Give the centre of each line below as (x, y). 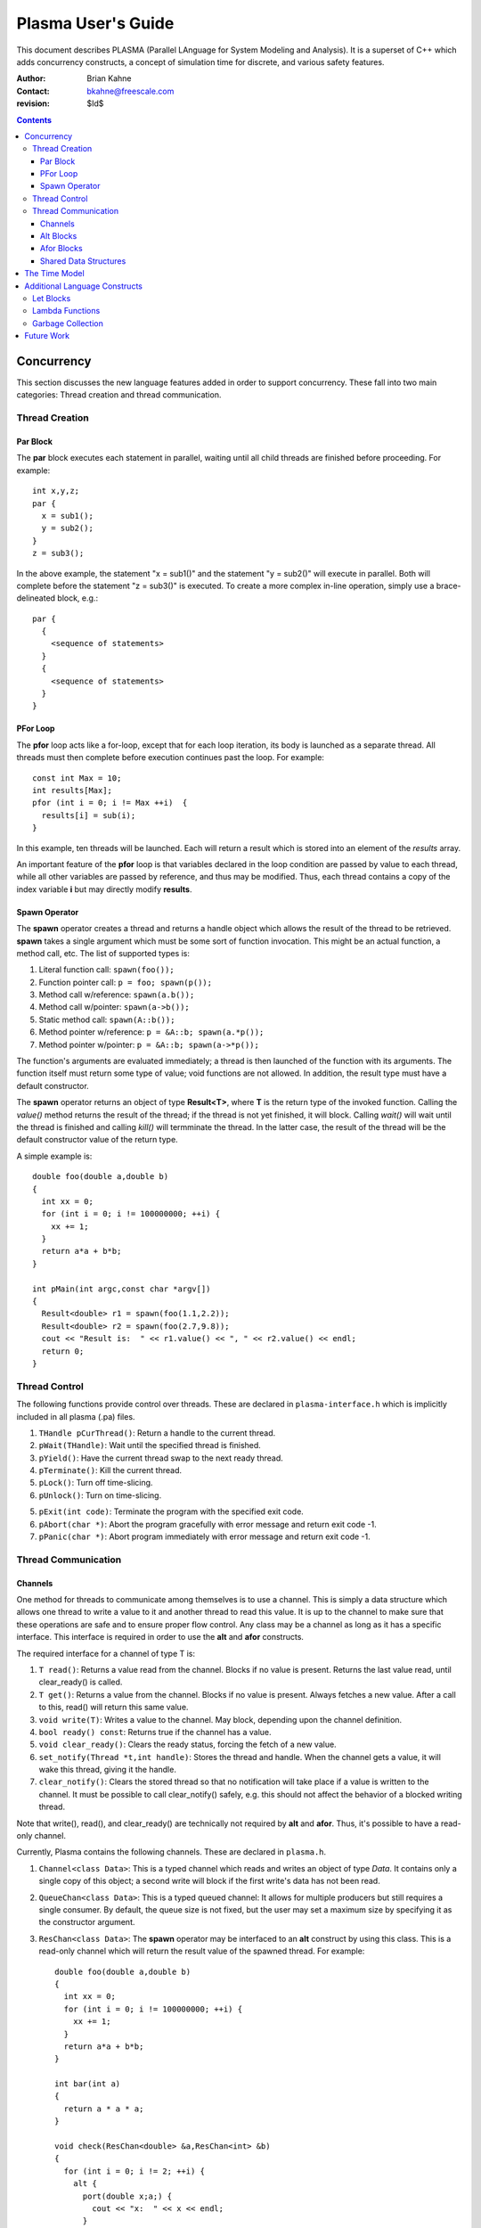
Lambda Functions (66, 311)
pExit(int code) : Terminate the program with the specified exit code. (171, 1511)
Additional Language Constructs (83, 286)
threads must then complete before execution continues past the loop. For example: (171, 758)
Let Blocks (52, 298)
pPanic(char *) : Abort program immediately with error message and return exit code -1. (205, 1536)
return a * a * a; (104, 2109)
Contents (34, 119)
